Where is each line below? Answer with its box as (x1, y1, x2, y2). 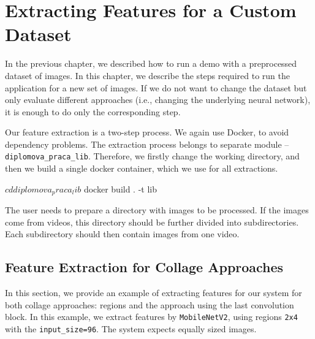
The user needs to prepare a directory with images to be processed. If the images (5, 204, 309, 216)
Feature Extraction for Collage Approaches (5, 257, 284, 276)
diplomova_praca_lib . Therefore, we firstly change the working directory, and (5, 150, 300, 162)
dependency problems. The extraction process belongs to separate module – (5, 137, 289, 150)
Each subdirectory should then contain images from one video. (5, 227, 240, 240)
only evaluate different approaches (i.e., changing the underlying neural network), (5, 93, 311, 106)
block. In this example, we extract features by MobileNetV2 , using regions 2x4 (5, 310, 298, 323)
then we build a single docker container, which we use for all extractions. (5, 162, 278, 175)
